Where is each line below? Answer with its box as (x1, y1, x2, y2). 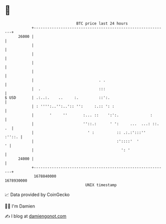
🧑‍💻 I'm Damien (4, 203, 35, 209)
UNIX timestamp (85, 182, 117, 188)
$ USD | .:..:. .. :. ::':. (4, 95, 110, 100)
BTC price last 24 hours (76, 21, 128, 26)
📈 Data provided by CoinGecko (4, 192, 70, 198)
